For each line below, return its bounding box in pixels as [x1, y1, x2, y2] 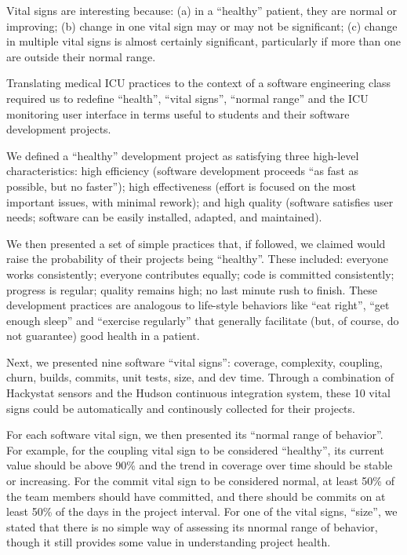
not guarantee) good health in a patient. [6, 327, 200, 344]
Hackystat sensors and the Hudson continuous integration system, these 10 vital [6, 385, 391, 401]
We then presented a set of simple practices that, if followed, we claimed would [6, 235, 386, 251]
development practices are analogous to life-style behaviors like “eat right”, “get [6, 297, 390, 313]
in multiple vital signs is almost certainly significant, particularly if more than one [6, 33, 402, 49]
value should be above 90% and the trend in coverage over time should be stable [6, 457, 393, 473]
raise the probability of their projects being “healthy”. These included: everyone [6, 250, 388, 267]
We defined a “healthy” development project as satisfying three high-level [6, 147, 359, 163]
